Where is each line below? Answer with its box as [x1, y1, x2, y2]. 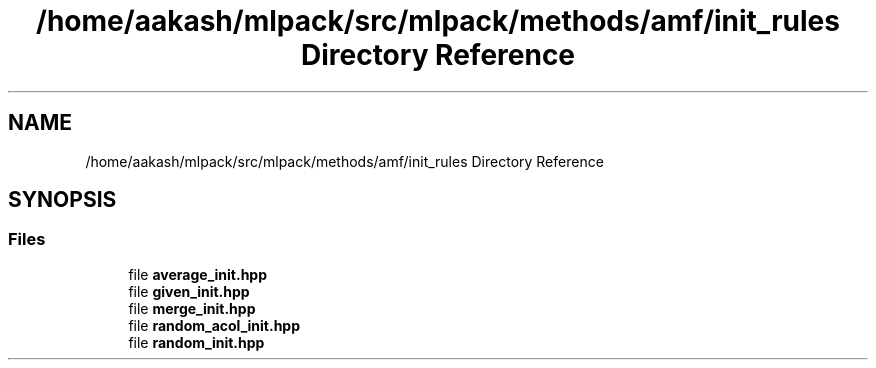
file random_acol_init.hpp [128, 316, 301, 334]
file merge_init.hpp [128, 299, 256, 317]
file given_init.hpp [128, 282, 250, 300]
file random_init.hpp [128, 333, 265, 351]
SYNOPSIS [8, 187, 117, 213]
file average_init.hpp [128, 265, 268, 283]
